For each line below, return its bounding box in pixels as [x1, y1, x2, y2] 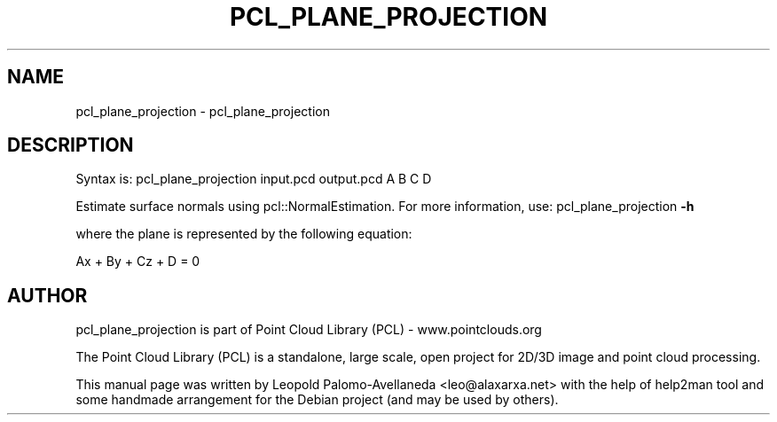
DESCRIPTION [7, 134, 134, 157]
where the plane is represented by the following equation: [75, 226, 412, 242]
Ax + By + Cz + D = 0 [75, 254, 200, 270]
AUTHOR [7, 284, 88, 307]
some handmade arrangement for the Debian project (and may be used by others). [75, 392, 559, 408]
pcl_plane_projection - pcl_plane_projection [75, 103, 330, 119]
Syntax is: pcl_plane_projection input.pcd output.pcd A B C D [75, 171, 432, 187]
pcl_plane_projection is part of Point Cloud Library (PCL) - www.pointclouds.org [75, 322, 542, 338]
